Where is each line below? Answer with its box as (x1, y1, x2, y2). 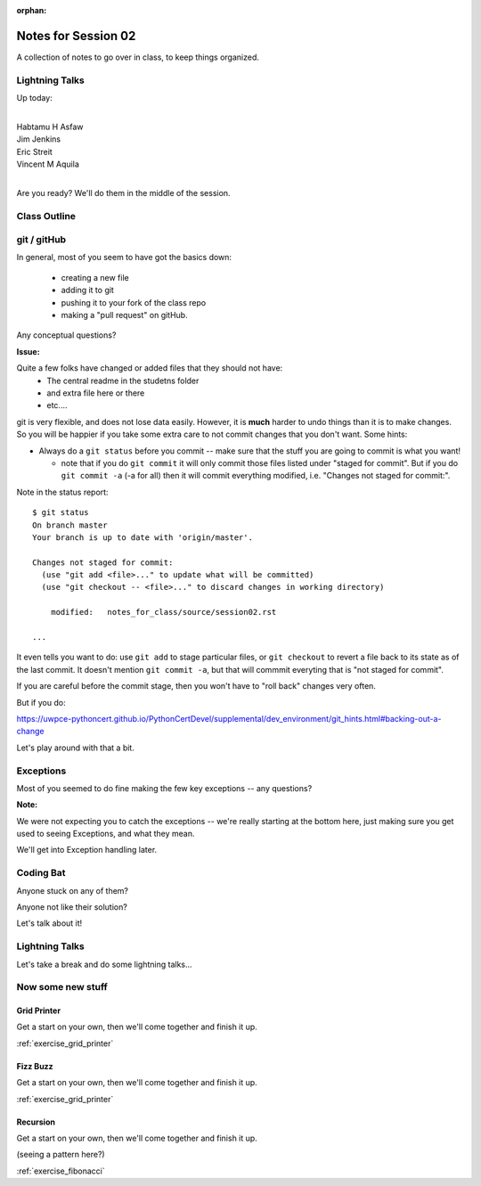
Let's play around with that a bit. (16, 742, 135, 753)
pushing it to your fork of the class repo (61, 297, 207, 307)
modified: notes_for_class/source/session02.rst (50, 607, 277, 618)
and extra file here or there (46, 388, 145, 398)
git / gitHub (16, 233, 67, 246)
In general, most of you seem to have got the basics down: (16, 252, 232, 263)
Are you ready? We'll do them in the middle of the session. (16, 187, 231, 198)
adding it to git (61, 285, 115, 296)
